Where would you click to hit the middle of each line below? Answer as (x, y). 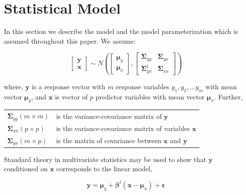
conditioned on (26, 169)
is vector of (71, 96)
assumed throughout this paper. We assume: (70, 41)
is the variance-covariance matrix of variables (123, 128)
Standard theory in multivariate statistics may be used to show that (105, 159)
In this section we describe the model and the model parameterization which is (121, 31)
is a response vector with (69, 86)
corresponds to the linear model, (104, 169)
